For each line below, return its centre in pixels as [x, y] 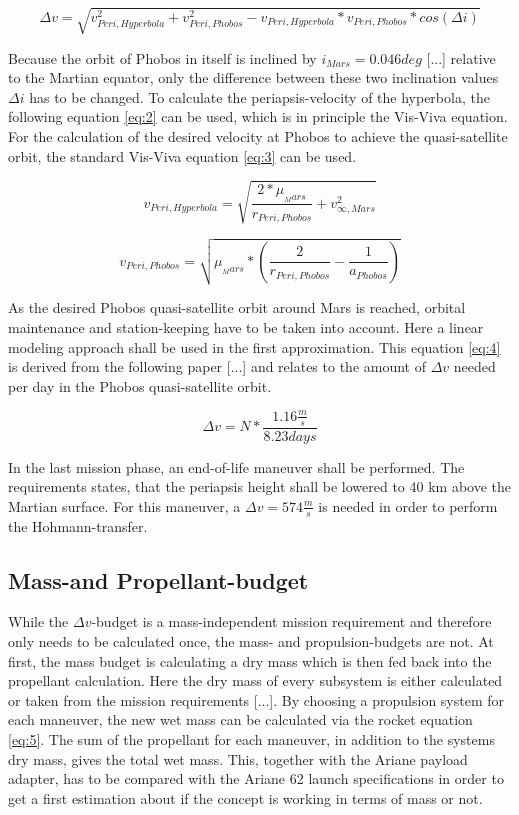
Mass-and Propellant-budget [158, 579]
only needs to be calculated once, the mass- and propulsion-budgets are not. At [251, 641]
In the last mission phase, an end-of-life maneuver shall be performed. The [236, 466]
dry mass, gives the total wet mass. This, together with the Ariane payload [238, 758]
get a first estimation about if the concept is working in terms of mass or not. [245, 797]
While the [38, 621]
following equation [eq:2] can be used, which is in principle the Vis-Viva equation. [258, 116]
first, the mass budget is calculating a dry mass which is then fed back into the [250, 660]
